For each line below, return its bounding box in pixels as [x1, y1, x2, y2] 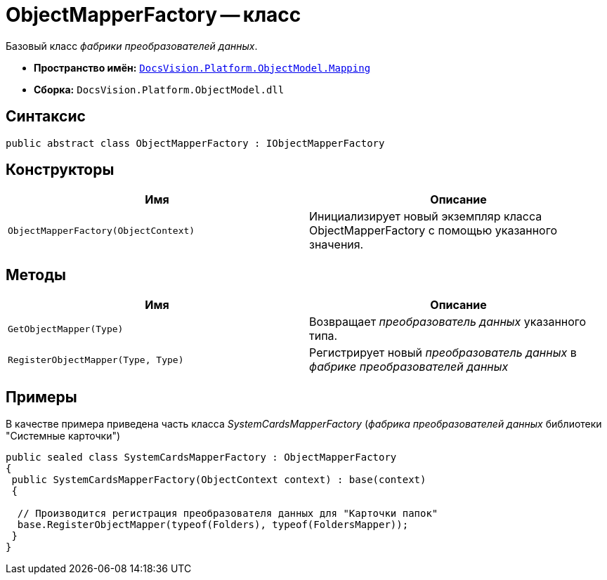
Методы [6, 265, 66, 284]
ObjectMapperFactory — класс [6, 3, 301, 27]
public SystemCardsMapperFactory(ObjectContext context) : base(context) [11, 474, 426, 486]
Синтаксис [6, 107, 86, 126]
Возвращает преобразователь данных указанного [309, 315, 587, 329]
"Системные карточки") [6, 430, 121, 442]
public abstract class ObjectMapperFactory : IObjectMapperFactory [6, 137, 385, 149]
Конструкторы [6, 161, 115, 179]
